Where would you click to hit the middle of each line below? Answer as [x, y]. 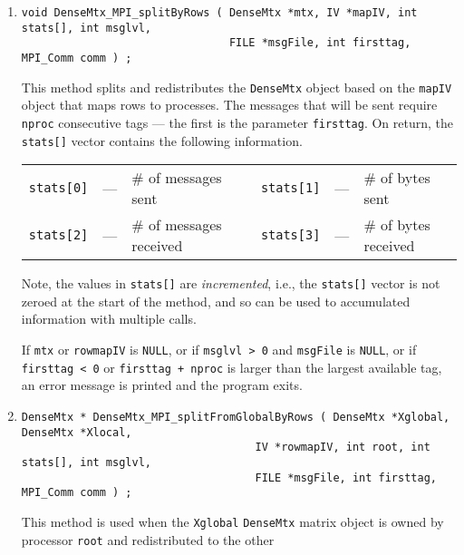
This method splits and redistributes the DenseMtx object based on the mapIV [237, 87]
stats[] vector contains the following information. [162, 140]
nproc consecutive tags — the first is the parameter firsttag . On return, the [237, 122]
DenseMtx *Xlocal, [77, 432]
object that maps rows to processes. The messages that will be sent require [229, 105]
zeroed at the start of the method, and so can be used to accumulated [216, 301]
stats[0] [58, 188]
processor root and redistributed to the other [148, 539]
